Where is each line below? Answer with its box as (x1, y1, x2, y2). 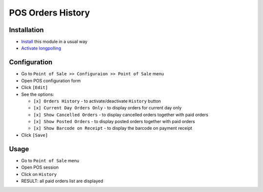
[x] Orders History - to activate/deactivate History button (33, 98, 161, 104)
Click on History (21, 171, 57, 177)
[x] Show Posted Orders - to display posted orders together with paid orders (33, 119, 195, 124)
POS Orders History (9, 7, 90, 18)
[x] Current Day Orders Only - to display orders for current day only (33, 105, 182, 111)
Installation (9, 26, 44, 34)
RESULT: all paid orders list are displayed (21, 178, 103, 184)
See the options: (21, 91, 55, 97)
